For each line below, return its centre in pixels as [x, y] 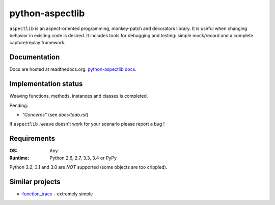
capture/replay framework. [37, 43]
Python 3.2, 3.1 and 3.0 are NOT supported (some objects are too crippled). [88, 167]
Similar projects [35, 181]
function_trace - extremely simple [58, 194]
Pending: [19, 105]
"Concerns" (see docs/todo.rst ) [55, 114]
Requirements [32, 139]
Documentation [35, 57]
